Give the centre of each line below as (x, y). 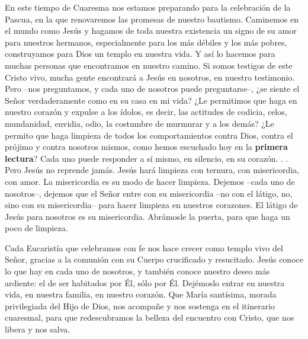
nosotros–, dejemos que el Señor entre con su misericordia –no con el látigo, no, (149, 193)
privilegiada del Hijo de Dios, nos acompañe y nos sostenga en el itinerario (140, 306)
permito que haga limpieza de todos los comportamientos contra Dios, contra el (149, 135)
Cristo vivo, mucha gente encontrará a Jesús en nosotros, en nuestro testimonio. (150, 77)
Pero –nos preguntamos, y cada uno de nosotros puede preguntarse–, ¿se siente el (152, 89)
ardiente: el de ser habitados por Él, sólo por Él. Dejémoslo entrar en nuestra (145, 282)
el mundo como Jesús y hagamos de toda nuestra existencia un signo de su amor (151, 31)
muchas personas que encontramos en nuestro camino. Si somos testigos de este (149, 65)
